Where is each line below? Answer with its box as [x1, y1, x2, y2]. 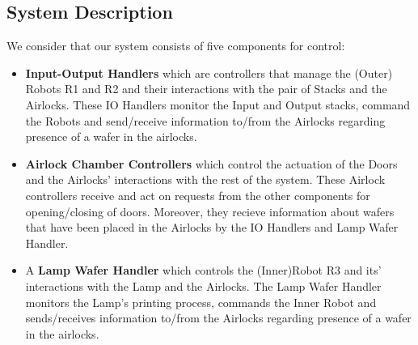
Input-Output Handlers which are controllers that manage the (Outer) [25, 64, 393, 81]
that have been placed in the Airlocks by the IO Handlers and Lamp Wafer [25, 219, 399, 236]
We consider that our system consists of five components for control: [6, 37, 345, 54]
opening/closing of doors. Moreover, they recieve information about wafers [25, 202, 395, 219]
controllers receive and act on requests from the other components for [25, 186, 370, 203]
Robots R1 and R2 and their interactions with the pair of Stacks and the [25, 80, 387, 97]
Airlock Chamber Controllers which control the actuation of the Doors [25, 155, 398, 172]
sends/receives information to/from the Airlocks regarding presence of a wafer [25, 309, 412, 326]
